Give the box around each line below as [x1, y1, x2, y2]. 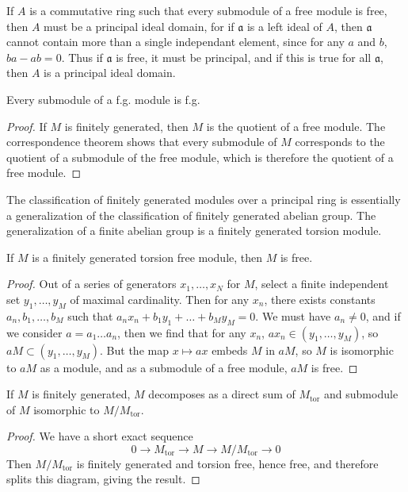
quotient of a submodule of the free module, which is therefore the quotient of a [6, 148, 394, 165]
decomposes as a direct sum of [148, 386, 296, 402]
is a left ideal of [246, 17, 322, 34]
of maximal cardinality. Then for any [70, 290, 250, 307]
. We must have [255, 307, 331, 324]
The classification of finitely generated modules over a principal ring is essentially [6, 190, 401, 207]
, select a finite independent [254, 275, 389, 292]
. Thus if [61, 48, 103, 65]
